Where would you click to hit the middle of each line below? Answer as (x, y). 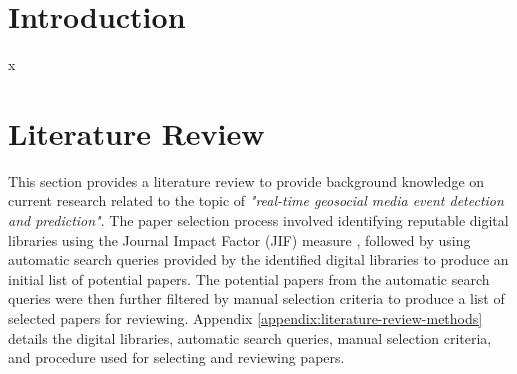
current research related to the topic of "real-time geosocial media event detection (256, 200)
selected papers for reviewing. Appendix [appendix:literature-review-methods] (245, 318)
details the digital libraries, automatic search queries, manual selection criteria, (250, 337)
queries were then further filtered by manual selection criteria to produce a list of (256, 298)
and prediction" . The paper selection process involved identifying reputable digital (258, 220)
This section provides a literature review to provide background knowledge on (246, 180)
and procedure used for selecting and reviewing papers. (176, 357)
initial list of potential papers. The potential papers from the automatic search (249, 278)
